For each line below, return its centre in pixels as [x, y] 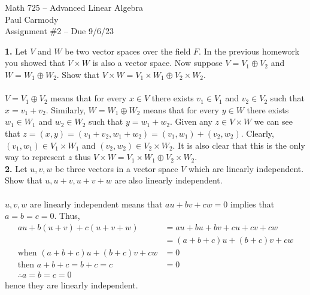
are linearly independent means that [96, 204]
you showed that [35, 63]
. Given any [191, 121]
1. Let [16, 51]
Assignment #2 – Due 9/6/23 [59, 31]
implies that [252, 204]
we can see [273, 121]
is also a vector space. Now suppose [157, 63]
